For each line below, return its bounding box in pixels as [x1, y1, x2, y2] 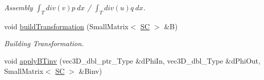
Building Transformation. [4, 38, 84, 49]
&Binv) [79, 65, 102, 76]
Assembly [4, 2, 33, 12]
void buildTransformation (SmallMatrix [4, 21, 129, 31]
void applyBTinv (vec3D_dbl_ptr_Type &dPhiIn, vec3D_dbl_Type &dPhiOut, [4, 55, 260, 66]
